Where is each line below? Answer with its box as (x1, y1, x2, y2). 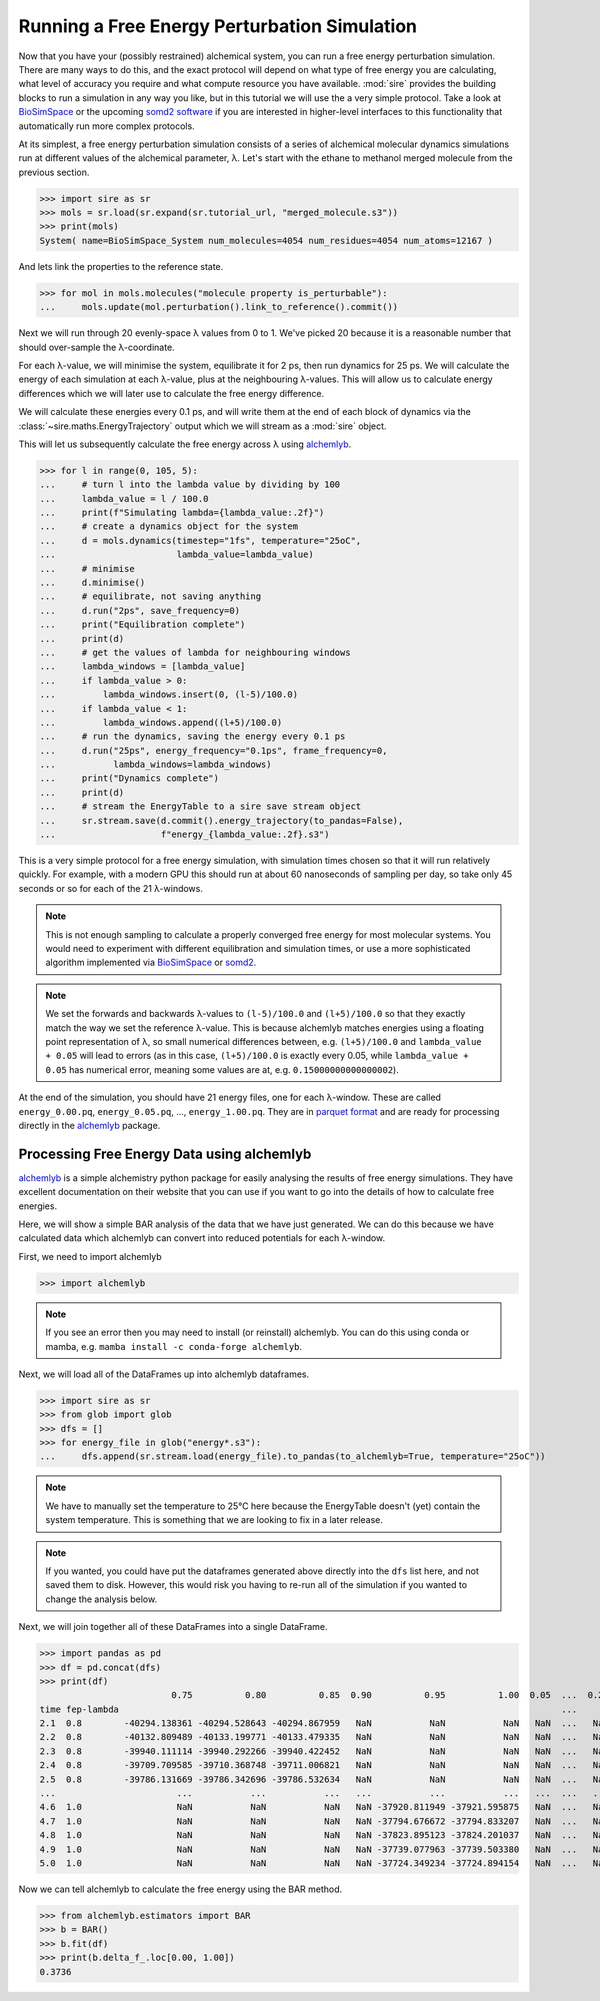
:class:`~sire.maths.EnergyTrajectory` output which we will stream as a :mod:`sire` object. (18, 420, 387, 432)
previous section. (18, 166, 90, 178)
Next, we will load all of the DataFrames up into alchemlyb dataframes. (18, 1368, 310, 1380)
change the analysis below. (45, 1593, 158, 1605)
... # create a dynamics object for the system (39, 521, 299, 532)
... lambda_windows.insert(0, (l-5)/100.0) (39, 689, 299, 700)
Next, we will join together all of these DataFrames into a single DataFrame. (18, 1621, 329, 1633)
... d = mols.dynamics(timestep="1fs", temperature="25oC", (39, 535, 362, 546)
